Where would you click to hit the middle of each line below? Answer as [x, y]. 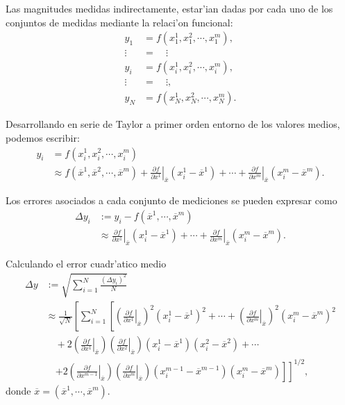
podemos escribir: [43, 137]
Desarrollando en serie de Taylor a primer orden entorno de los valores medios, [173, 124]
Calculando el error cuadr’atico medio [86, 263]
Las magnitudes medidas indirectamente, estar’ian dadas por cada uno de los [169, 8]
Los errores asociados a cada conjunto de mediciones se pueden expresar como [171, 200]
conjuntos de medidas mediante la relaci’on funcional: [119, 22]
